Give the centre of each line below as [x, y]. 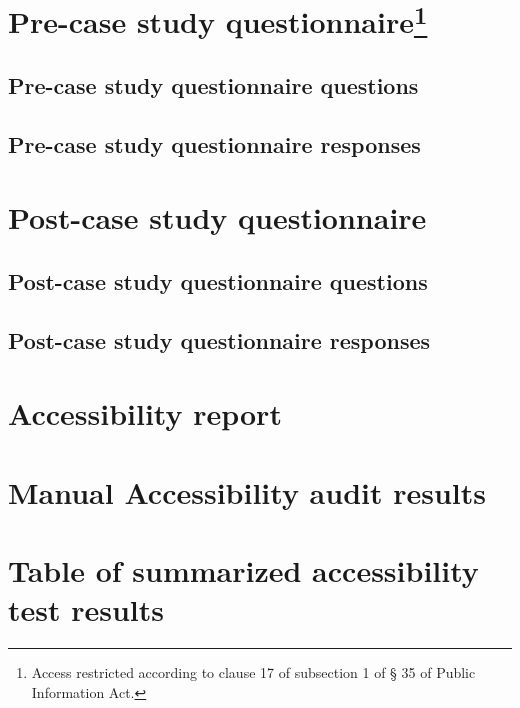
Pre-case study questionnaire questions [213, 85]
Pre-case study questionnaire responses [214, 143]
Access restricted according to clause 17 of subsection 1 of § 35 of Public [253, 672]
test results [86, 609]
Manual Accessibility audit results [247, 491]
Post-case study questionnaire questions [218, 281]
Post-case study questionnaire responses [219, 339]
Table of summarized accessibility [243, 570]
